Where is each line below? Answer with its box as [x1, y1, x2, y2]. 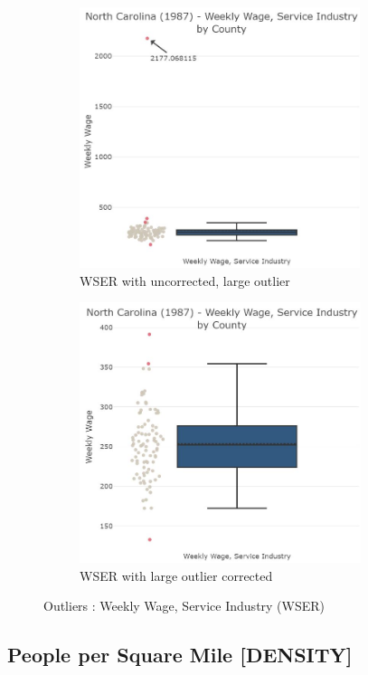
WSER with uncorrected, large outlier [80, 271, 290, 290]
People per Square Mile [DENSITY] [7, 641, 353, 669]
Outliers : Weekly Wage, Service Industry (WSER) [43, 596, 326, 615]
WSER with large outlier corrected [80, 566, 273, 585]
